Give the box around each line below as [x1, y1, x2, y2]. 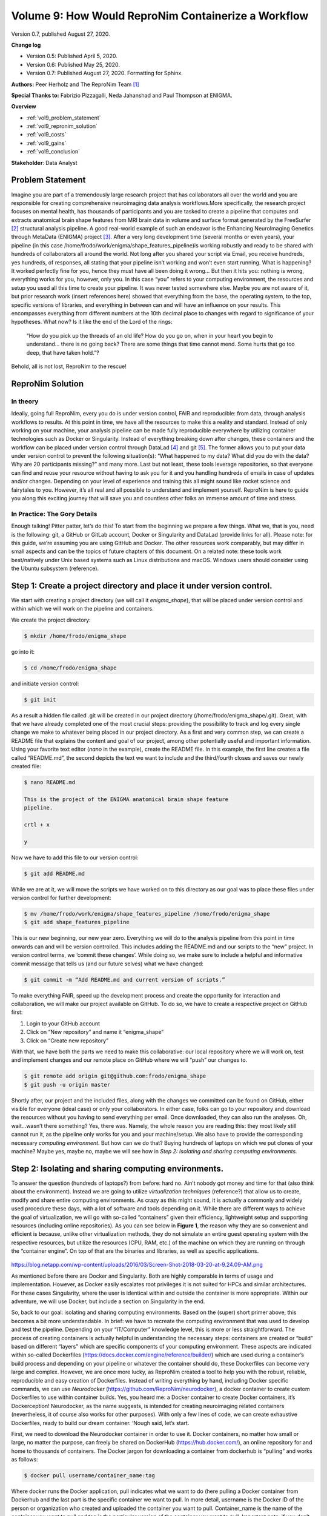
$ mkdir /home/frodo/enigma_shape [24, 632, 127, 639]
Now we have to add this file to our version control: [11, 854, 139, 861]
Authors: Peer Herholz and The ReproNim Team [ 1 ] [11, 81, 139, 88]
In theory [11, 397, 39, 406]
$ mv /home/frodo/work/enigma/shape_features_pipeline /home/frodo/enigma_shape [24, 910, 270, 917]
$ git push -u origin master [24, 1081, 111, 1088]
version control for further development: [11, 894, 111, 902]
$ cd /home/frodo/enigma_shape [24, 664, 117, 671]
